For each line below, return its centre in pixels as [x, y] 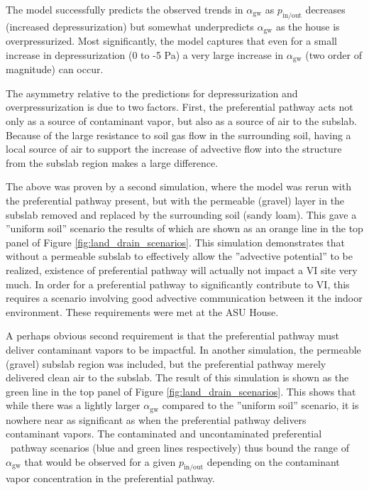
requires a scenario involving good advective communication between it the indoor [184, 298]
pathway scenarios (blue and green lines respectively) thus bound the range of [180, 447]
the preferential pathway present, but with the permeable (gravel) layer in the [175, 201]
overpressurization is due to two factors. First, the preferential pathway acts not [180, 107]
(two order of [334, 54]
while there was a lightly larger [73, 405]
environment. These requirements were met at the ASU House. [142, 311]
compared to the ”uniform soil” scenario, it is [260, 405]
